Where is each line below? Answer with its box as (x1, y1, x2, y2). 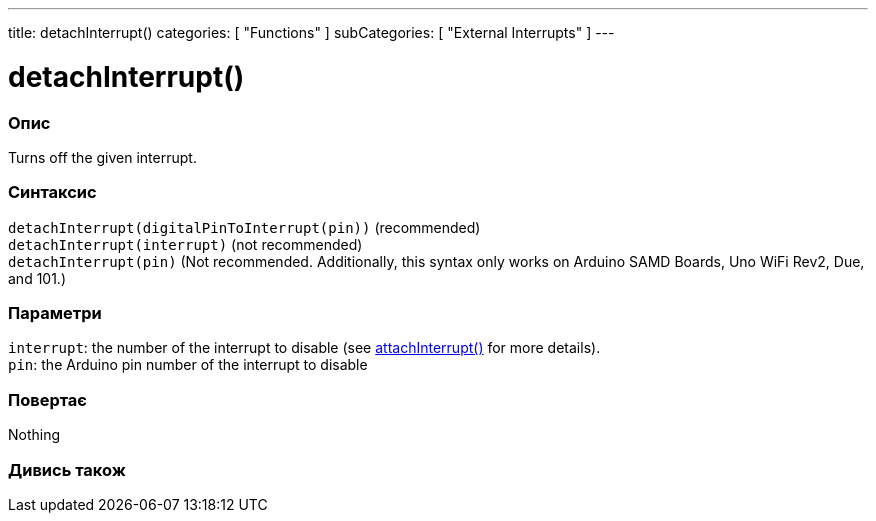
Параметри (8, 303, 102, 323)
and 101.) (8, 269, 67, 287)
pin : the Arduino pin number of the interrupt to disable (8, 356, 368, 374)
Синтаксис (8, 182, 97, 203)
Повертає (8, 389, 87, 410)
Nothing (8, 426, 61, 444)
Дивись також (8, 459, 126, 480)
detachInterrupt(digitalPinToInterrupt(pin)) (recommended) (8, 218, 481, 236)
